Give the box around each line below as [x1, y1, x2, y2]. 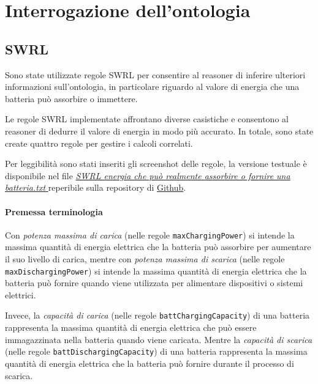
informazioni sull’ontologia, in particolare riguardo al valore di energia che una [5, 80, 300, 93]
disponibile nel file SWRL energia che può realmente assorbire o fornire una [5, 169, 290, 182]
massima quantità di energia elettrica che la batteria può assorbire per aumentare [5, 240, 311, 253]
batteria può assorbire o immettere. [5, 92, 138, 105]
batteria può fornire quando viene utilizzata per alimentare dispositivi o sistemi [5, 276, 303, 289]
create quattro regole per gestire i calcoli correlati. [5, 136, 193, 149]
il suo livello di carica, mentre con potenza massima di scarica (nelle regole [5, 252, 285, 265]
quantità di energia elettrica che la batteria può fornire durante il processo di [5, 356, 294, 369]
